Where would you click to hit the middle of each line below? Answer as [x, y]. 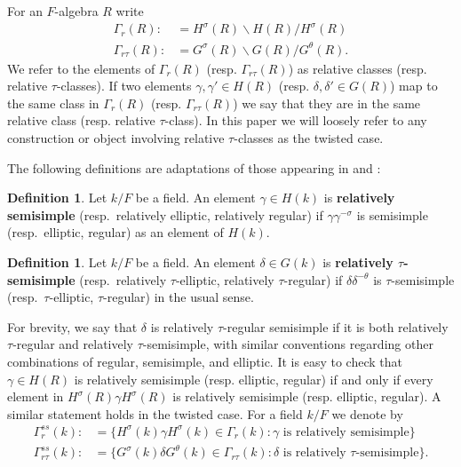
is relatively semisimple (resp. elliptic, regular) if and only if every [254, 379]
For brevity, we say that [72, 326]
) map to [414, 86]
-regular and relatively [73, 344]
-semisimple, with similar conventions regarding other [288, 344]
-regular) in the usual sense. [179, 297]
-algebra [76, 11]
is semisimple [392, 214]
